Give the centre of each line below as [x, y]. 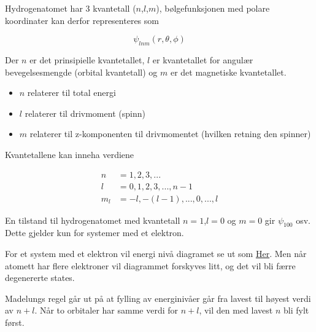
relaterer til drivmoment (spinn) [85, 113]
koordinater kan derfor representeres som [82, 20]
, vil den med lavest [236, 310]
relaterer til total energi [71, 93]
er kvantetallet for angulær [203, 59]
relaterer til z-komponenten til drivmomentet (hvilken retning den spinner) [170, 134]
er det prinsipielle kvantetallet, [87, 59]
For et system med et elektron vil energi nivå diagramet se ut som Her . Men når [156, 254]
